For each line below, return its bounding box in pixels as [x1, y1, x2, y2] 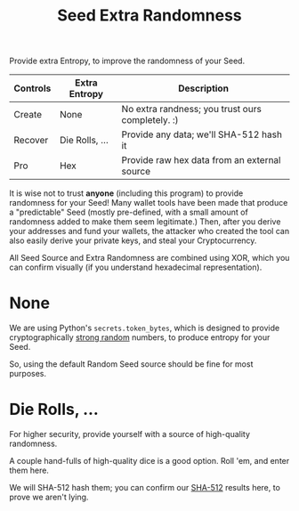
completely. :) [121, 114, 180, 126]
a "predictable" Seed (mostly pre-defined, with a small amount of [9, 207, 249, 218]
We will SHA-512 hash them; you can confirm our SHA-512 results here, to [9, 483, 280, 493]
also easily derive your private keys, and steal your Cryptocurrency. [9, 235, 257, 246]
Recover [13, 134, 49, 147]
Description [177, 82, 230, 94]
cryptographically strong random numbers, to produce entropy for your [9, 332, 271, 343]
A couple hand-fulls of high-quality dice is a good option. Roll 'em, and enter [9, 456, 290, 466]
